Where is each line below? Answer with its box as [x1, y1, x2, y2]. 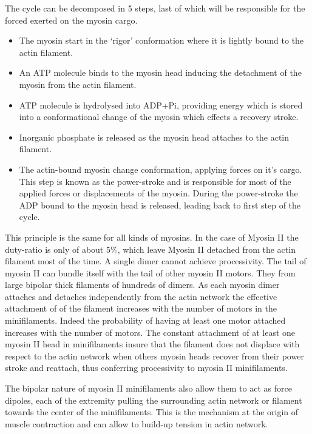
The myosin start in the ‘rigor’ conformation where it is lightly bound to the [19, 34, 304, 47]
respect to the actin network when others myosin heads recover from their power [5, 349, 304, 362]
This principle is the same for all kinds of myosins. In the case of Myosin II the [5, 230, 299, 243]
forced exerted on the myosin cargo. [5, 13, 138, 26]
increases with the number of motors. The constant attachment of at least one [5, 326, 296, 338]
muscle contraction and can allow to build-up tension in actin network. [5, 417, 268, 430]
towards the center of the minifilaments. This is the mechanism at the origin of [5, 406, 299, 418]
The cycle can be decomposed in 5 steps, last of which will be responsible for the [5, 2, 305, 14]
